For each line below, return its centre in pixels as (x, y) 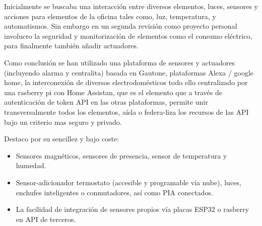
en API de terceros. (46, 219)
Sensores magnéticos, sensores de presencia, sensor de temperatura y (121, 155)
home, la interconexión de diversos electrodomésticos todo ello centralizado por (126, 82)
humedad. (31, 165)
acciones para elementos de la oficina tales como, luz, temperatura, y (110, 16)
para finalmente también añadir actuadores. (71, 46)
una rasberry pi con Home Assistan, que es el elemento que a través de (113, 92)
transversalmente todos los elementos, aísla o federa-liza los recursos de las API (126, 111)
